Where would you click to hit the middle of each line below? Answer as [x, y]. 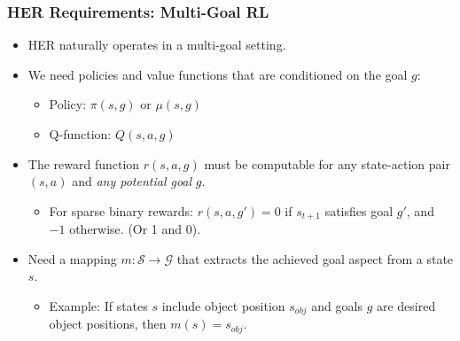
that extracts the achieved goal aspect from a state [315, 258]
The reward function [84, 163]
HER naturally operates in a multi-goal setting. [157, 45]
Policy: [68, 104]
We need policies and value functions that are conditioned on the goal [218, 74]
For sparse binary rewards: [121, 210]
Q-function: [80, 134]
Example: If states [98, 306]
